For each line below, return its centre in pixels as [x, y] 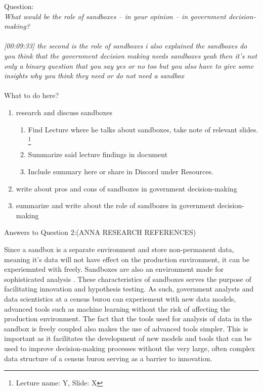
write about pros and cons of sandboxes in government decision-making [126, 188]
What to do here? [32, 95]
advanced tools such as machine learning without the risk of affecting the [117, 308]
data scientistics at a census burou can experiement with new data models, [120, 298]
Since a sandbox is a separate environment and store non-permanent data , [119, 249]
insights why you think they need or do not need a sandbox [94, 76]
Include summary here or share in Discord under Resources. [121, 172]
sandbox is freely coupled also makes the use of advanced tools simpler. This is [126, 328]
